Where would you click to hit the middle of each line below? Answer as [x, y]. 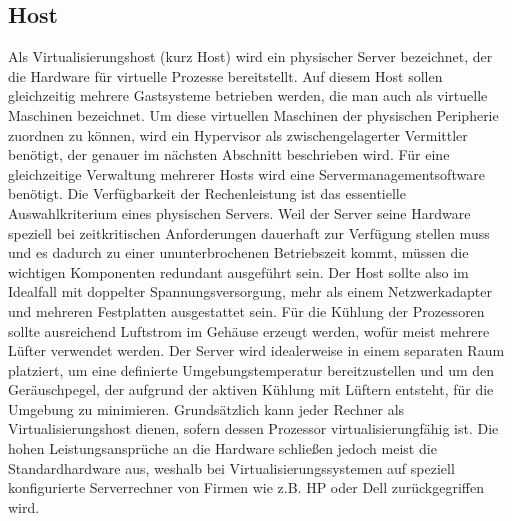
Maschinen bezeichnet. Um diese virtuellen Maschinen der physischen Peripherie [253, 114]
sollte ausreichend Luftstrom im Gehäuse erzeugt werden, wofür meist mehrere [249, 330]
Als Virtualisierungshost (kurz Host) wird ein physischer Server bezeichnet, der [250, 56]
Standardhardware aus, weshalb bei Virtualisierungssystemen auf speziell [231, 467]
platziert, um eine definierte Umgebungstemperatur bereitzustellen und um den [251, 369]
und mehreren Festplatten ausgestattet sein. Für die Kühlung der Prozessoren [246, 310]
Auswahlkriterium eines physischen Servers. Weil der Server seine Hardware [239, 212]
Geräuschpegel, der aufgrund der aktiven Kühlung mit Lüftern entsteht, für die [251, 389]
